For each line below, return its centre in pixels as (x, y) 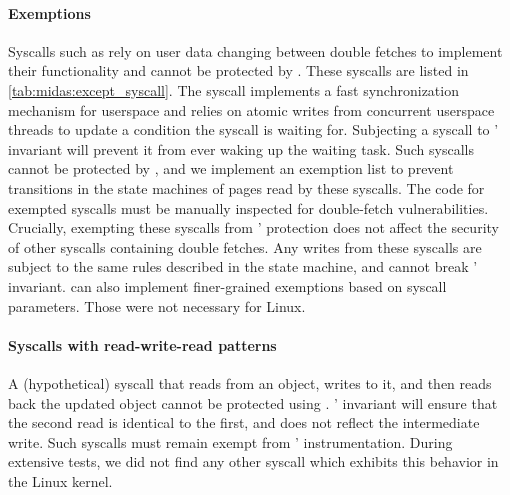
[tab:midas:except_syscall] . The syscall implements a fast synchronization (233, 89)
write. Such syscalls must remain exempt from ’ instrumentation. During (230, 441)
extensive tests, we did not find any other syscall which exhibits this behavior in (253, 461)
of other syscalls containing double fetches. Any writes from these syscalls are (245, 246)
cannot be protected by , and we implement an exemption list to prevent (231, 168)
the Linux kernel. (60, 480)
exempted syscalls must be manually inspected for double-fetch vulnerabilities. (248, 207)
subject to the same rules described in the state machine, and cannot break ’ (243, 266)
